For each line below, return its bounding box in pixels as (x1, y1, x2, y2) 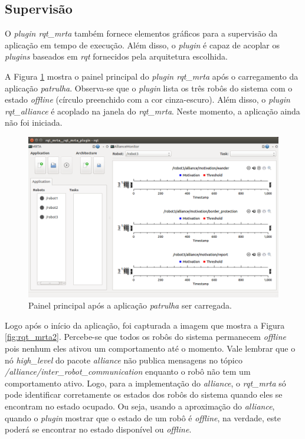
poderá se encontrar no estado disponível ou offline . (5, 423, 192, 435)
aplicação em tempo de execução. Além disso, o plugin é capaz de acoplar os (5, 38, 280, 51)
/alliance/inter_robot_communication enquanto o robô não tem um (5, 365, 251, 378)
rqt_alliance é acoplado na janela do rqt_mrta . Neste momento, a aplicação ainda (5, 104, 300, 117)
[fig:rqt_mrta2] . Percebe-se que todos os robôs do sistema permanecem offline (5, 330, 286, 343)
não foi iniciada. (5, 116, 63, 129)
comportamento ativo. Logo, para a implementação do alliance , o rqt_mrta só (5, 376, 286, 389)
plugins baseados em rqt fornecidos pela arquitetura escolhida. (5, 50, 228, 63)
